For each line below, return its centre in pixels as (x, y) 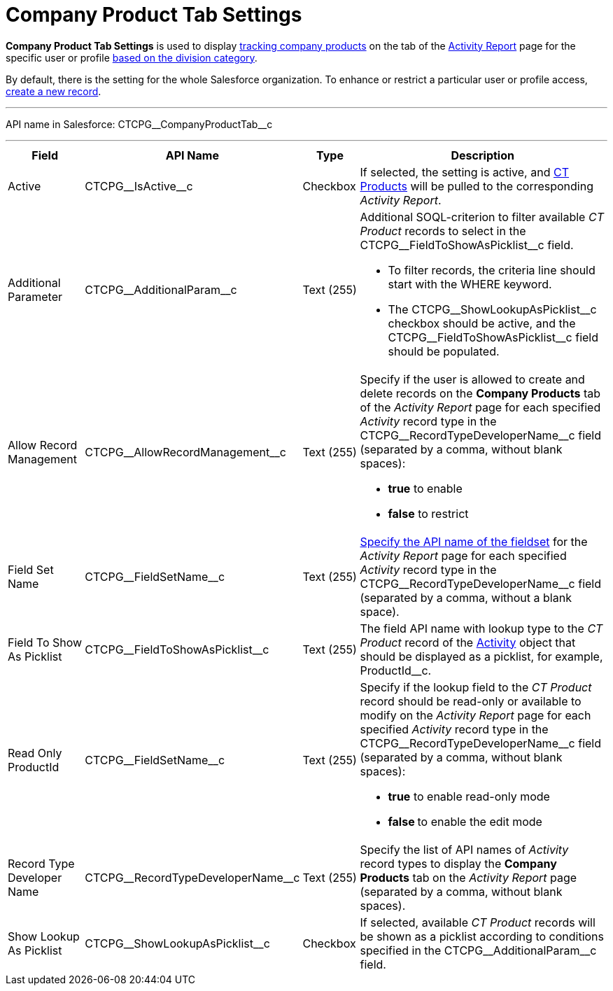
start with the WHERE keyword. (470, 284)
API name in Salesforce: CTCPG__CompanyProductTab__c (139, 124)
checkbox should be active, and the (482, 323)
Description (482, 155)
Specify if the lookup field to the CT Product (476, 687)
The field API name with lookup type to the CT (481, 628)
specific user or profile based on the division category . (132, 57)
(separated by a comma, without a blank (466, 597)
